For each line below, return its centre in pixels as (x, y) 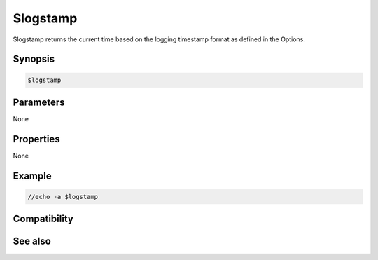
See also (32, 241)
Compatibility (43, 219)
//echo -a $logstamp (63, 197)
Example (32, 176)
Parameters (39, 102)
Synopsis (34, 59)
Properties (36, 139)
